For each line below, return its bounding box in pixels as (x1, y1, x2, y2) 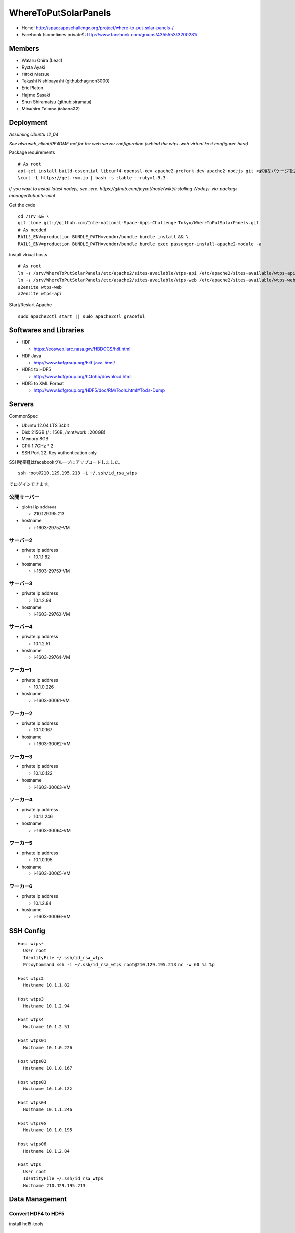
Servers (9, 400, 34, 409)
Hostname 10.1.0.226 (23, 1045, 73, 1050)
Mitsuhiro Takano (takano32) (21, 106, 80, 111)
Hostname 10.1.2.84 (23, 1148, 70, 1154)
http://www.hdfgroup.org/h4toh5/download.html (33, 373, 132, 379)
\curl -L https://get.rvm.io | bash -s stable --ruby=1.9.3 (18, 175, 166, 181)
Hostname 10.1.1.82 (23, 982, 70, 988)
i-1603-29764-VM (33, 654, 71, 660)
